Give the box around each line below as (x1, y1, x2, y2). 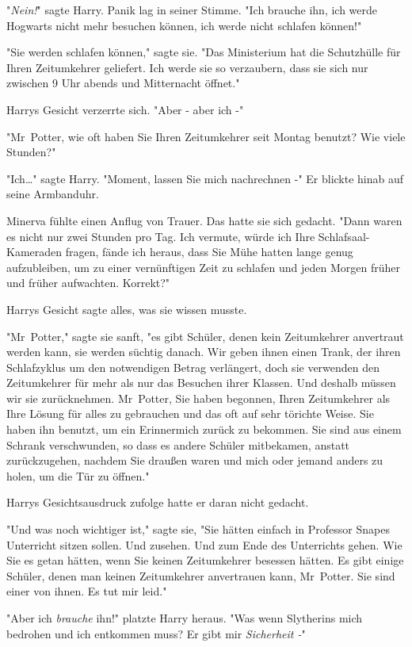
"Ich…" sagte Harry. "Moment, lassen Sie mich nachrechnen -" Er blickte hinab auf (6, 170, 404, 186)
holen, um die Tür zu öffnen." (6, 467, 150, 484)
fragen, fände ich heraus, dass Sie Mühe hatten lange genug (65, 243, 353, 260)
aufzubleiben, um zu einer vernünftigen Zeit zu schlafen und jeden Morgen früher (6, 258, 400, 275)
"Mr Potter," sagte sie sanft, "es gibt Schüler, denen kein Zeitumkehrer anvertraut (6, 327, 404, 344)
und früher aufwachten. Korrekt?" (6, 274, 170, 291)
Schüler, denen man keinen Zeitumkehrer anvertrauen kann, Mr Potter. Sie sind (6, 567, 395, 584)
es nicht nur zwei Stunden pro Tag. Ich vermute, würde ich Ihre (6, 228, 315, 244)
